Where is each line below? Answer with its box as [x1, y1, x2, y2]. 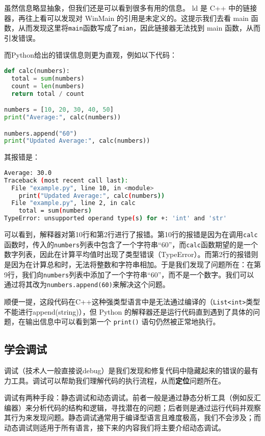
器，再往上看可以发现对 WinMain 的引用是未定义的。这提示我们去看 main [4, 12, 249, 23]
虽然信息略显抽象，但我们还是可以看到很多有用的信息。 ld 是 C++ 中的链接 [4, 3, 257, 13]
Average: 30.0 [4, 169, 52, 176]
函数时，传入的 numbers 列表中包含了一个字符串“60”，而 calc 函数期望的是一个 [4, 239, 258, 249]
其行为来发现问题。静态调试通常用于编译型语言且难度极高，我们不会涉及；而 [4, 412, 261, 423]
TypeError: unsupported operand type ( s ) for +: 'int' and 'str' [4, 215, 227, 222]
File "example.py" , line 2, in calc [11, 199, 136, 207]
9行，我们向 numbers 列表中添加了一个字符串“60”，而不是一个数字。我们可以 [4, 269, 254, 279]
